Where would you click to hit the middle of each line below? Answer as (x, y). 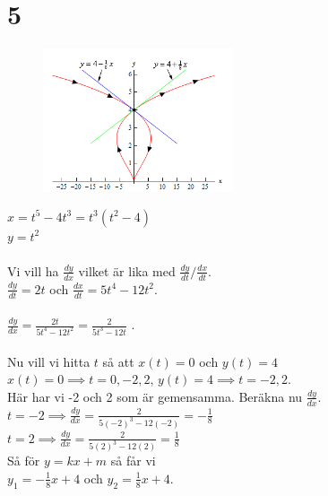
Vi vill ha (33, 270)
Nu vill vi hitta (49, 361)
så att (118, 361)
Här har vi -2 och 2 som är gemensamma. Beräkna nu (155, 396)
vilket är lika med (127, 270)
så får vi (133, 461)
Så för (24, 461)
